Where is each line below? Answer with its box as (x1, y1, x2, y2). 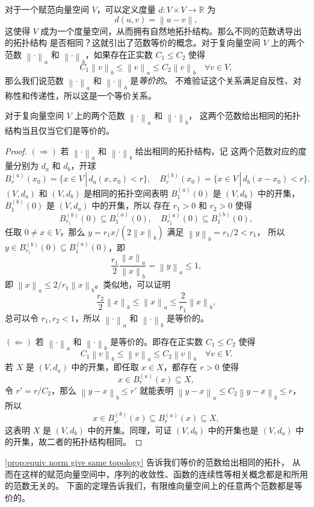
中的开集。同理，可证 (87, 423, 172, 436)
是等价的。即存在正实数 (110, 335, 203, 347)
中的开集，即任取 (71, 361, 139, 373)
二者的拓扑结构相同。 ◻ (46, 435, 143, 448)
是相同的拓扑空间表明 (84, 186, 168, 199)
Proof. (5, 144, 27, 157)
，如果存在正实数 (85, 48, 153, 61)
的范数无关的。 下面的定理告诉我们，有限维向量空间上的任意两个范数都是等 (5, 479, 303, 492)
